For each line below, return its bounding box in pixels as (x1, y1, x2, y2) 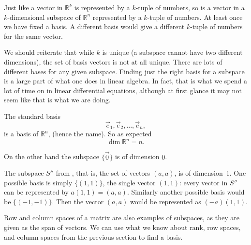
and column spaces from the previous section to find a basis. (4, 231, 183, 242)
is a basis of (4, 129, 39, 139)
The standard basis (4, 111, 60, 121)
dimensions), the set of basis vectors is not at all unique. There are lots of (4, 56, 222, 66)
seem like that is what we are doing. (4, 95, 111, 105)
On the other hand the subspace (4, 151, 99, 162)
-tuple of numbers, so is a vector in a (135, 2, 245, 12)
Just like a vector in (4, 2, 63, 12)
